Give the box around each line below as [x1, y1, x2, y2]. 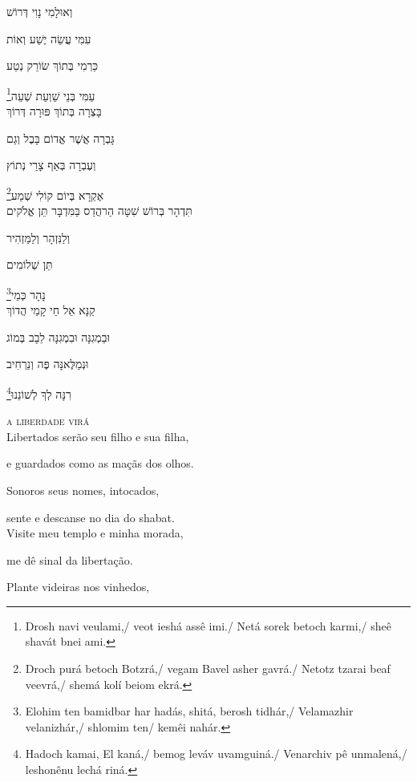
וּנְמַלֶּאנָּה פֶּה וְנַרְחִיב [6, 355, 89, 372]
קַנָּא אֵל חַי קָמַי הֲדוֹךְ [6, 302, 95, 318]
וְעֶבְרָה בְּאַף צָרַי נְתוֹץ [6, 156, 96, 173]
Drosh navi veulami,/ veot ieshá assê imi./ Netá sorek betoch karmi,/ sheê [25, 617, 391, 634]
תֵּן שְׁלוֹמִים [6, 256, 53, 273]
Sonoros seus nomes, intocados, [6, 481, 160, 498]
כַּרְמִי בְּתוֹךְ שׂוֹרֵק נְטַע [6, 57, 99, 74]
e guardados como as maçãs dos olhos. [6, 455, 194, 472]
